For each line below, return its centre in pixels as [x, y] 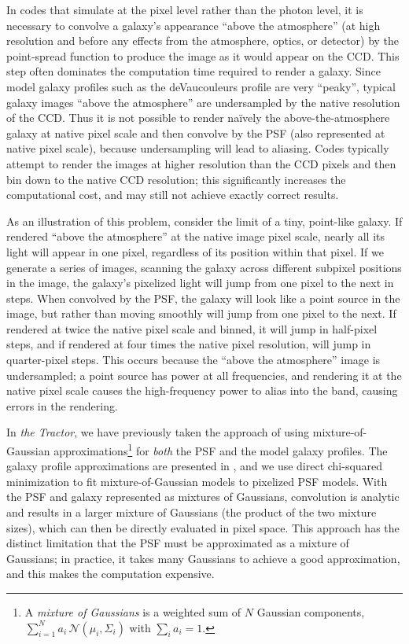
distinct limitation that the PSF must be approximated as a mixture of [178, 543]
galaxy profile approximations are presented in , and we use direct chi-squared [195, 466]
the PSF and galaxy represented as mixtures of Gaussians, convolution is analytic [203, 497]
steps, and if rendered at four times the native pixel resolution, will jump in [189, 344]
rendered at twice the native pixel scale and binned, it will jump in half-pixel [192, 328]
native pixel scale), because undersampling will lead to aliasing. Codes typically [198, 148]
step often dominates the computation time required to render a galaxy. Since [193, 71]
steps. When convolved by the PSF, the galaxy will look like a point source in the [203, 298]
